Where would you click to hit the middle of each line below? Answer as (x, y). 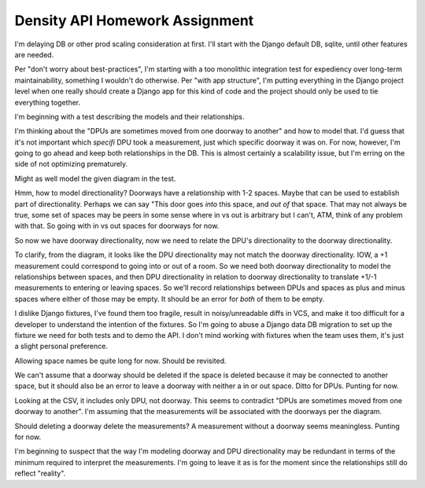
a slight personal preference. (61, 347)
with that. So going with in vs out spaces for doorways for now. (117, 226)
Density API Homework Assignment (134, 20)
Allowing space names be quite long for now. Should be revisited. (121, 361)
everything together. (48, 102)
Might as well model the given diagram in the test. (95, 178)
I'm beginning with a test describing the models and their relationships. (129, 116)
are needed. (34, 54)
